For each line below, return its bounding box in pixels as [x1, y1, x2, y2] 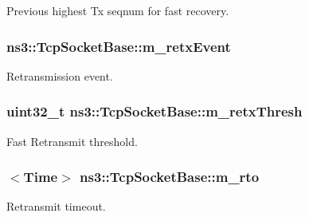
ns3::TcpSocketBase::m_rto [80, 167, 260, 187]
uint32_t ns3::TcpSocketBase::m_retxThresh [6, 101, 303, 121]
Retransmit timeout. [6, 198, 106, 215]
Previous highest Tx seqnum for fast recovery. [6, 2, 229, 18]
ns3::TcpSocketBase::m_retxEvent [6, 36, 231, 56]
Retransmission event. [6, 67, 113, 84]
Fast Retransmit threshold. [6, 132, 138, 149]
